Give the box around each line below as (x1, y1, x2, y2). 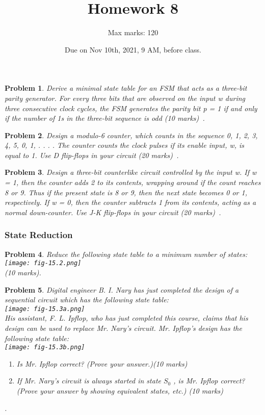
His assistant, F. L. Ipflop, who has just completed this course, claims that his (5, 313, 248, 323)
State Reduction (5, 228, 73, 241)
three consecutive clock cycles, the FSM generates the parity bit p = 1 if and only (5, 102, 257, 113)
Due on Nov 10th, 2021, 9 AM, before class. (65, 44, 201, 55)
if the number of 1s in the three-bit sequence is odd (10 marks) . (5, 113, 205, 123)
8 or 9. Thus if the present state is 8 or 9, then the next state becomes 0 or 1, (5, 187, 247, 197)
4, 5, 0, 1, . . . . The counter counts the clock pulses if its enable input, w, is (5, 140, 245, 150)
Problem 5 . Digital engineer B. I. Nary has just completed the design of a (5, 284, 239, 295)
